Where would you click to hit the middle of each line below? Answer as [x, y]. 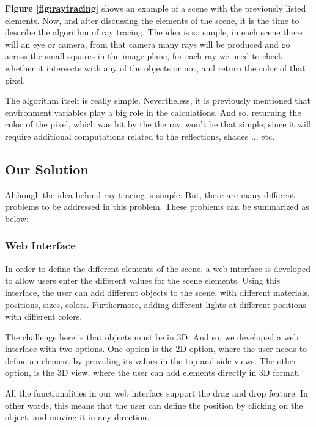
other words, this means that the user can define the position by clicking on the [154, 405]
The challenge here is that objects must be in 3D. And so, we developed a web [152, 336]
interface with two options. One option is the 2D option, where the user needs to [156, 349]
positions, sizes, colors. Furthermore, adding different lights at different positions [156, 304]
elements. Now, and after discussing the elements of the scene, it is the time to [152, 20]
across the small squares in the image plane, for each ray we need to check [144, 56]
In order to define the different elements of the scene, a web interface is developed [158, 268]
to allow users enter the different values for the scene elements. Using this [143, 280]
